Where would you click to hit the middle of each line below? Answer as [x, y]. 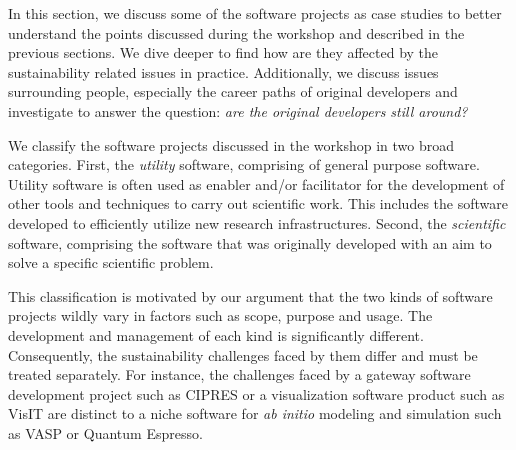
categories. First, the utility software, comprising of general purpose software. [244, 164]
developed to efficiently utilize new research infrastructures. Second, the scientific [257, 222]
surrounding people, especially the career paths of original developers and [233, 91]
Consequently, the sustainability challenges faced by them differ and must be [243, 354]
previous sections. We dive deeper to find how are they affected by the [223, 52]
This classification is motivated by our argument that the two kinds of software [250, 295]
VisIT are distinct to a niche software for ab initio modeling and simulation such [255, 413]
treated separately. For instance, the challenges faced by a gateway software [239, 374]
